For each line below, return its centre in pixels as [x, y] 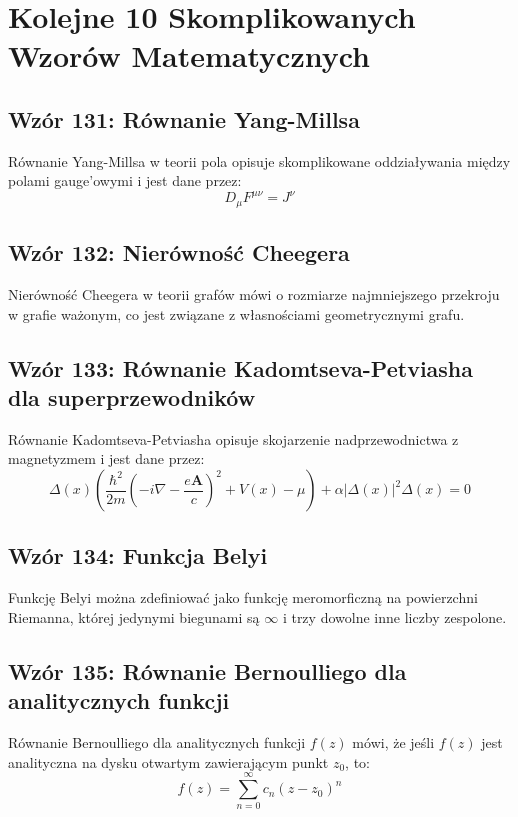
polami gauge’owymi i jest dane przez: [125, 180]
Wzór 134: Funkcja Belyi [138, 555]
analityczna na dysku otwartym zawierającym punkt [168, 761]
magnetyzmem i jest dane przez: [106, 458]
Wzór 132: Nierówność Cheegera [179, 252]
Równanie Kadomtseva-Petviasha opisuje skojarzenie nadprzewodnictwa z [233, 438]
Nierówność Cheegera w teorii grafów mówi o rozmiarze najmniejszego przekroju [254, 294]
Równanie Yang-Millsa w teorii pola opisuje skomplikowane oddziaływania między [259, 160]
